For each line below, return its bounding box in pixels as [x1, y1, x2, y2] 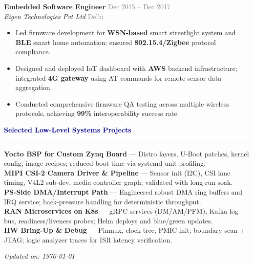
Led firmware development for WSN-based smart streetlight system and [15, 27, 236, 38]
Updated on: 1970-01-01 [4, 251, 75, 261]
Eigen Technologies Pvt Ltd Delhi [4, 11, 104, 21]
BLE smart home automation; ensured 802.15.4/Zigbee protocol [15, 37, 216, 47]
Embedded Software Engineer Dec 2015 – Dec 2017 [4, 1, 170, 11]
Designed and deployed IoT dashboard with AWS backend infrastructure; [15, 63, 237, 73]
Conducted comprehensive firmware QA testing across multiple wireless [15, 98, 229, 109]
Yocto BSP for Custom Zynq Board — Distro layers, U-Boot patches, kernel [4, 148, 249, 158]
